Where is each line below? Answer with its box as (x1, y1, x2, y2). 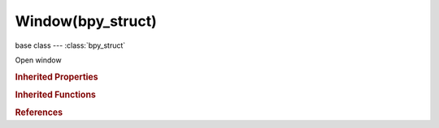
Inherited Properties (15, 71, 99, 83)
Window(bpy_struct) (15, 12, 158, 30)
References (15, 107, 63, 118)
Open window (15, 55, 62, 65)
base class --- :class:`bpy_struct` (15, 41, 126, 50)
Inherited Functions (15, 89, 97, 100)
